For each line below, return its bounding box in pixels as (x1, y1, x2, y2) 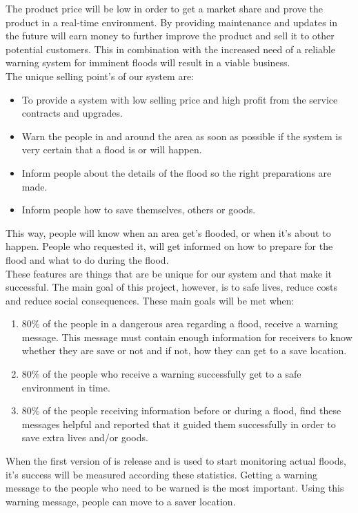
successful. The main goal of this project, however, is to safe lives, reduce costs (6, 280, 338, 294)
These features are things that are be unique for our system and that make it (6, 266, 332, 280)
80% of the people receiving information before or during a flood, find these (21, 403, 341, 418)
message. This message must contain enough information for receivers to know (21, 329, 352, 344)
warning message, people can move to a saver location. (6, 494, 236, 508)
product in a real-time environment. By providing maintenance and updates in (6, 14, 338, 29)
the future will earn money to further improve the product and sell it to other (6, 28, 335, 43)
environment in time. (21, 380, 110, 394)
